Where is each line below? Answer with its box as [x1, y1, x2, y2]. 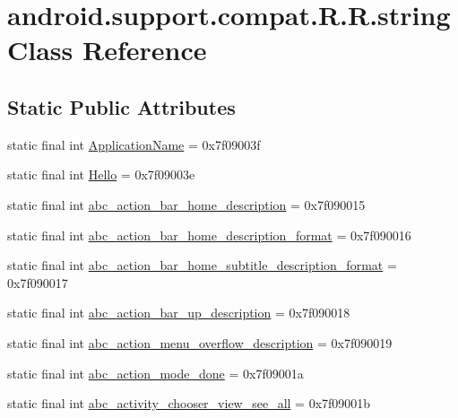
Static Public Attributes [7, 92, 236, 120]
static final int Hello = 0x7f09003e [7, 165, 195, 184]
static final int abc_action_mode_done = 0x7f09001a [7, 363, 304, 382]
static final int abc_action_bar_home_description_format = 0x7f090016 [7, 225, 411, 244]
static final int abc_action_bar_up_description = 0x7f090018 [7, 303, 350, 322]
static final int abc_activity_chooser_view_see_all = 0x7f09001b [7, 394, 371, 413]
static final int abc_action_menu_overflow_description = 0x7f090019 [7, 333, 393, 352]
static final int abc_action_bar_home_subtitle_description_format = [7, 256, 397, 274]
